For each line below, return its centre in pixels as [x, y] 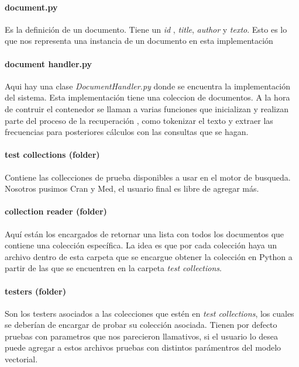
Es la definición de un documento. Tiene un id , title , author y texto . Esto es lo [146, 29]
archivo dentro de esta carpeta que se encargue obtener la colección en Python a [149, 256]
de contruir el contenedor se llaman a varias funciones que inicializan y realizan [147, 108]
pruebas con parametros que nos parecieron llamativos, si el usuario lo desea [142, 336]
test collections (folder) [52, 155]
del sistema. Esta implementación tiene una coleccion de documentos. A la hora [147, 97]
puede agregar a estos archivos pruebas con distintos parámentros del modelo [143, 347]
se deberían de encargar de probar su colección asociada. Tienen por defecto [141, 325]
